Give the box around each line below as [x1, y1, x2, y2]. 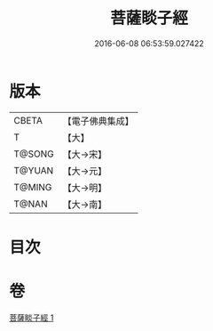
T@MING [13, 181, 52, 193]
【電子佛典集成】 [62, 115, 135, 127]
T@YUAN [13, 164, 54, 176]
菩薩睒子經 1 [9, 312, 54, 323]
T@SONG [13, 148, 55, 160]
